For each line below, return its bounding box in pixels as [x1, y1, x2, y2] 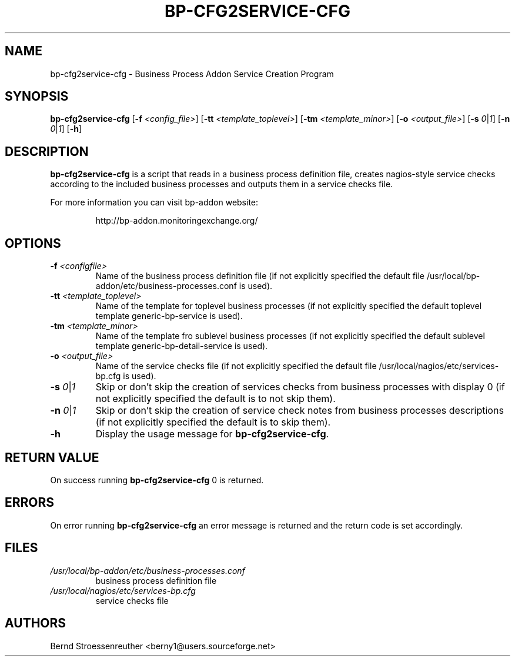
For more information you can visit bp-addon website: [50, 197, 259, 208]
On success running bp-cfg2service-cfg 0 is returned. [50, 474, 264, 485]
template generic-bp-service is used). [95, 311, 243, 321]
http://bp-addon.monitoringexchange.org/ [95, 215, 258, 226]
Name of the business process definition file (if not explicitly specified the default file [95, 271, 424, 281]
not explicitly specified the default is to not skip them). [95, 393, 336, 405]
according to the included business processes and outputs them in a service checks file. [50, 179, 393, 190]
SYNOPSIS [5, 89, 69, 104]
